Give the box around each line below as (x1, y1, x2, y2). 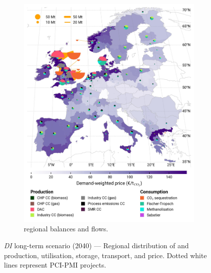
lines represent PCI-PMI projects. (4, 260, 106, 270)
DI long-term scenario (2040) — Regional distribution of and (4, 240, 189, 250)
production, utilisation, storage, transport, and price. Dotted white (4, 250, 207, 260)
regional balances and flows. (24, 223, 108, 234)
